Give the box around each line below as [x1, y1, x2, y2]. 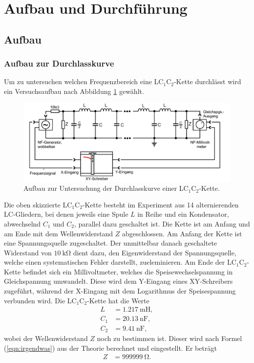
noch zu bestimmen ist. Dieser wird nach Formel [97, 333, 242, 343]
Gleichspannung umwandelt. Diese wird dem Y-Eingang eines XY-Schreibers [4, 276, 233, 286]
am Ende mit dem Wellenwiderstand [4, 228, 113, 238]
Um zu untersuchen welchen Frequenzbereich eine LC [4, 76, 164, 87]
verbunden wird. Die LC [4, 295, 77, 305]
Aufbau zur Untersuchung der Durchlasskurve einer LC [23, 183, 189, 193]
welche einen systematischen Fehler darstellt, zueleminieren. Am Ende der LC [4, 257, 236, 267]
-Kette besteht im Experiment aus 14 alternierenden [82, 199, 239, 209]
